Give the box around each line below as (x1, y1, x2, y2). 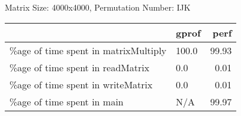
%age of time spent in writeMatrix (9, 77, 153, 91)
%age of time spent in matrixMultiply (9, 43, 167, 57)
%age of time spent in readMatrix (9, 60, 150, 74)
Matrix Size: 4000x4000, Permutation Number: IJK (5, 1, 191, 13)
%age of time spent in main (9, 94, 124, 108)
